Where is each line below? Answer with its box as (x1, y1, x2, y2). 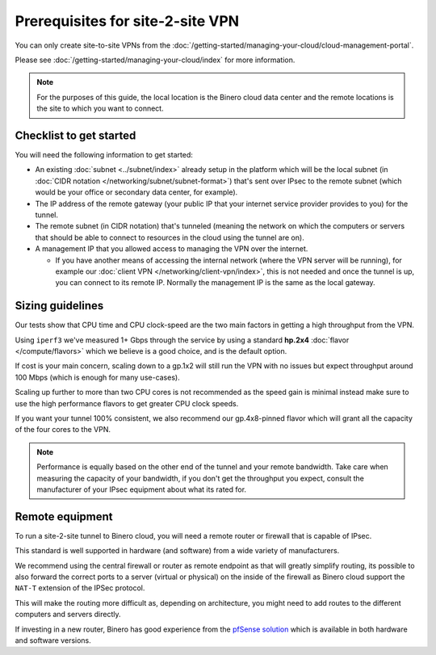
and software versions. (15, 635, 92, 645)
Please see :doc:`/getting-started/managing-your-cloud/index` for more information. (15, 55, 296, 65)
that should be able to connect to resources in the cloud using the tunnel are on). (35, 233, 304, 242)
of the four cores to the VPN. (15, 425, 111, 435)
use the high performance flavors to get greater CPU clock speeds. (15, 398, 239, 408)
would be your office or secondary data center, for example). (35, 187, 238, 197)
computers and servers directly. (15, 610, 121, 619)
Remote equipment (15, 510, 113, 523)
